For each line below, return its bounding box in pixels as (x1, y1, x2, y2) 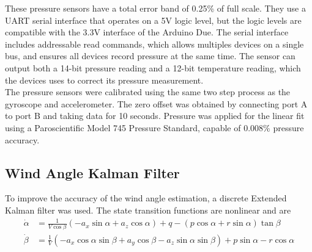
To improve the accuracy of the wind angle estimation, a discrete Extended (5, 192, 287, 204)
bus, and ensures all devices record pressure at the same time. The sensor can (5, 49, 295, 62)
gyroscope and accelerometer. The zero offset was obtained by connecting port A (5, 97, 308, 110)
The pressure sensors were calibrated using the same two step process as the (5, 85, 291, 98)
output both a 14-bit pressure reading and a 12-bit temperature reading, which (5, 61, 301, 74)
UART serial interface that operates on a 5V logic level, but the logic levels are (5, 13, 302, 26)
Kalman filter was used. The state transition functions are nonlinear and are (5, 203, 291, 216)
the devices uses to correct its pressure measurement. (5, 73, 204, 86)
